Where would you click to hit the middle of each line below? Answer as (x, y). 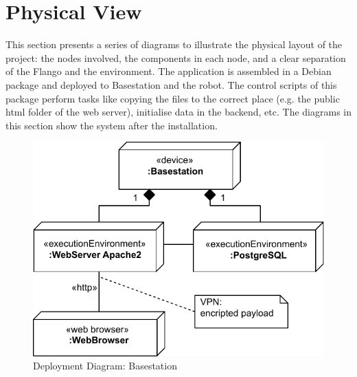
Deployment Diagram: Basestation (105, 366)
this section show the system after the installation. (112, 125)
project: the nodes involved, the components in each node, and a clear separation (176, 57)
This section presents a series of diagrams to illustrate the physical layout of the (174, 44)
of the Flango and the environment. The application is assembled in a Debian (169, 71)
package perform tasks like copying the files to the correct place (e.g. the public (173, 98)
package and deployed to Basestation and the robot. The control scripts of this (171, 84)
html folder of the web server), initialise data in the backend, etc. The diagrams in (178, 112)
